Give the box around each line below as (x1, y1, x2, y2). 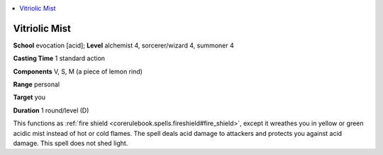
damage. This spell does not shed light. (13, 139, 128, 148)
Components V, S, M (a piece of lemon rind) (13, 67, 143, 76)
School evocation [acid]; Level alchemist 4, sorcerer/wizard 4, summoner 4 (13, 41, 234, 50)
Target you (13, 93, 46, 102)
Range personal (13, 80, 60, 88)
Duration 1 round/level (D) (13, 106, 89, 115)
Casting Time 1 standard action (13, 54, 106, 63)
